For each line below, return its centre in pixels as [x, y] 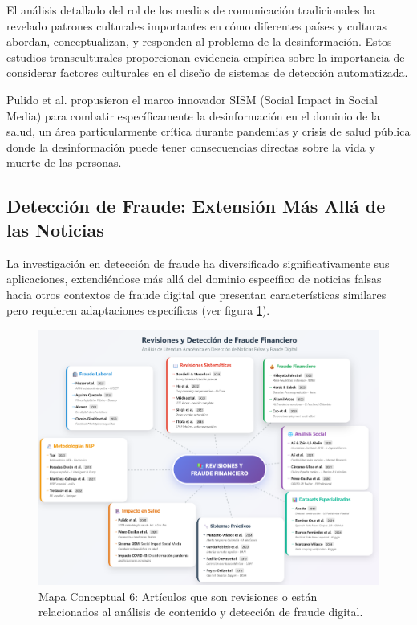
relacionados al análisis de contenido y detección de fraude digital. [201, 612]
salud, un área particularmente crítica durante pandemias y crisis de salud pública [208, 131]
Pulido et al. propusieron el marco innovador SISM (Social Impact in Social [192, 99]
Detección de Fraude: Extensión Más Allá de [196, 206]
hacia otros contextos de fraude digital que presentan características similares [196, 294]
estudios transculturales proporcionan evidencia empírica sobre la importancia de [206, 57]
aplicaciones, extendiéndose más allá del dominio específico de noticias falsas [194, 279]
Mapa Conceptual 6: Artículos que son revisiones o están [178, 596]
